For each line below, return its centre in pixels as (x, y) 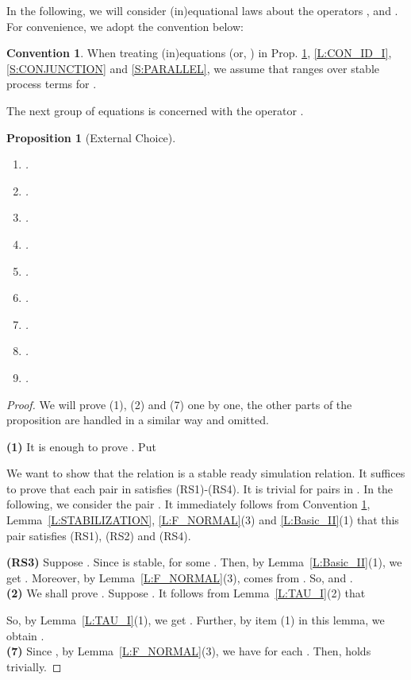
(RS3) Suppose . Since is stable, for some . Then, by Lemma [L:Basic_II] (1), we (204, 562)
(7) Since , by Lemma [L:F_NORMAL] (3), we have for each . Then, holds (189, 651)
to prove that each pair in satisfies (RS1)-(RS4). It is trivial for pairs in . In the (200, 488)
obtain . (25, 635)
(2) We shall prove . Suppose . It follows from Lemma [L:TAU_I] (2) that (186, 593)
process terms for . (52, 84)
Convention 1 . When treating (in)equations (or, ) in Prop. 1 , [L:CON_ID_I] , (199, 53)
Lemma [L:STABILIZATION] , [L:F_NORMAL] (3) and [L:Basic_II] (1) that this (203, 520)
